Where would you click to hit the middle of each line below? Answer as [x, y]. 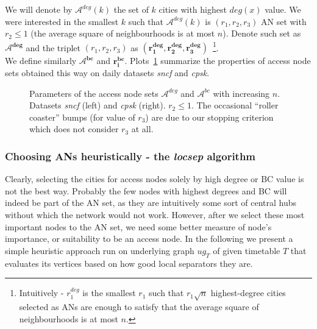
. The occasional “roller [235, 105]
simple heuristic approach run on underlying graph [100, 250]
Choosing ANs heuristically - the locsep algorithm [130, 156]
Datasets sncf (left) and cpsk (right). [98, 105]
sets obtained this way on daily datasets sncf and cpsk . [107, 73]
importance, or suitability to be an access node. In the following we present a [149, 239]
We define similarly [41, 61]
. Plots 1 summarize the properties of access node [218, 61]
